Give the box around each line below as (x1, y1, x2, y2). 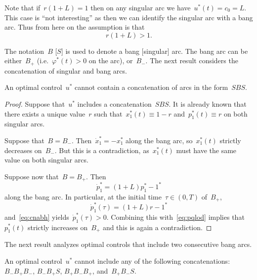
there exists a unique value (4, 108, 86, 119)
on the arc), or (88, 55, 133, 66)
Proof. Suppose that (4, 99, 65, 109)
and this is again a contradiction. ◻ (102, 222, 212, 232)
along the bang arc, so (126, 135, 193, 145)
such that (94, 108, 123, 119)
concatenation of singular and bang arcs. (4, 65, 127, 76)
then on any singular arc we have (90, 2, 191, 12)
